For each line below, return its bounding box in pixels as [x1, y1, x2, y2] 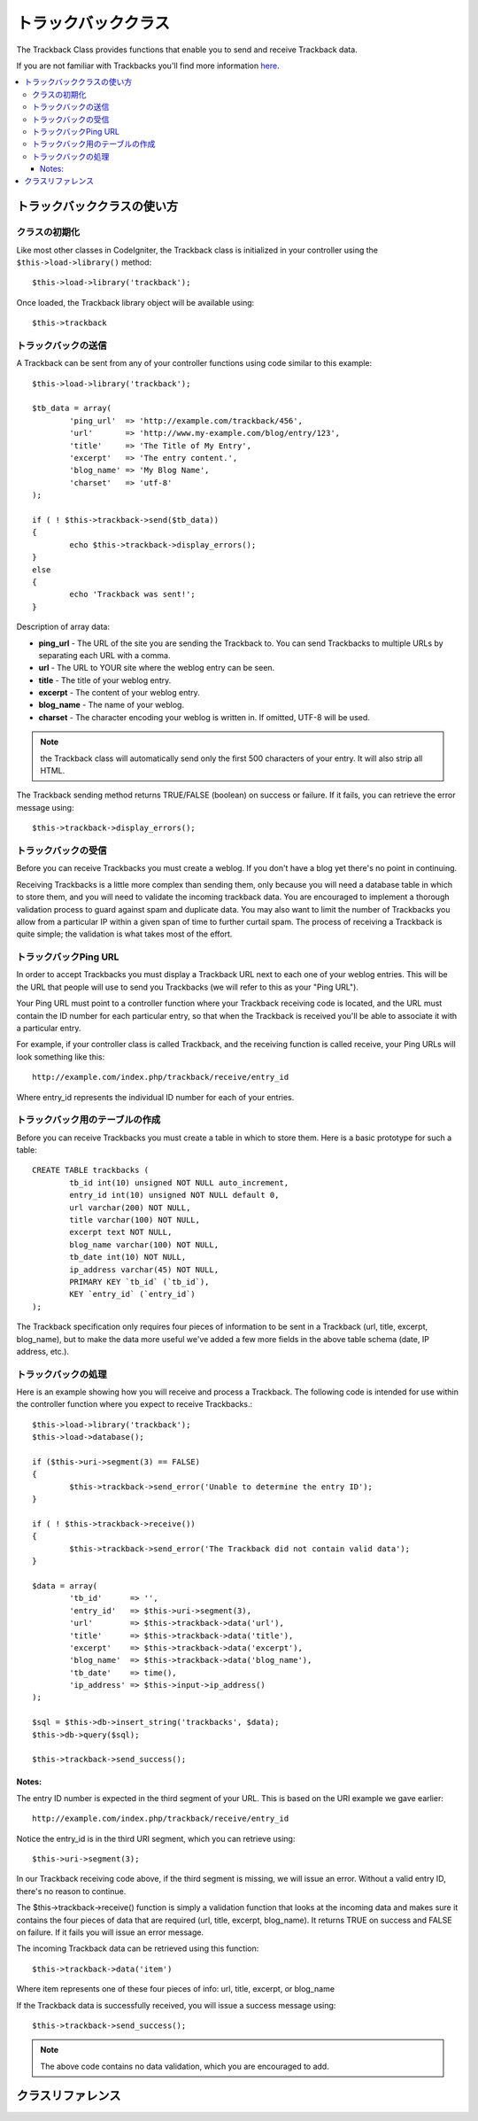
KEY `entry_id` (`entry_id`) [69, 1289, 197, 1300]
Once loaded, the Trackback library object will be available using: [16, 297, 255, 307]
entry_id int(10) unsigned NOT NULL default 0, [69, 1190, 280, 1200]
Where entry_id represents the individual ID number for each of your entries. [16, 1092, 295, 1102]
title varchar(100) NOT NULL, [69, 1215, 201, 1225]
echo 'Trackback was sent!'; [69, 589, 197, 600]
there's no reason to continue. [16, 1885, 127, 1896]
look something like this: [16, 1051, 105, 1062]
